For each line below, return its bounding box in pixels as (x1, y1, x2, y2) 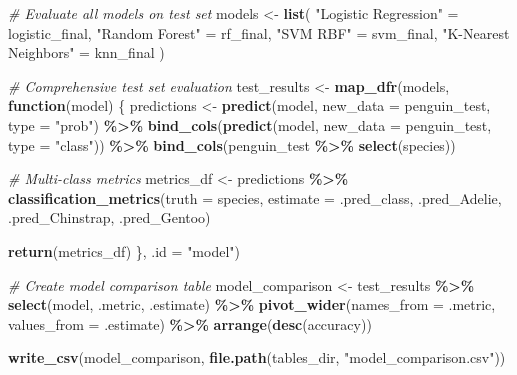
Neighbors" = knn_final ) (8, 42, 165, 63)
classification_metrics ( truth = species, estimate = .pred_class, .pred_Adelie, (8, 187, 502, 208)
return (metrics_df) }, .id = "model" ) (8, 240, 240, 261)
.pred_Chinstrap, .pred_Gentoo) (8, 207, 211, 228)
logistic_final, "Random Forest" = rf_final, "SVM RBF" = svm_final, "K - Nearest (8, 22, 510, 43)
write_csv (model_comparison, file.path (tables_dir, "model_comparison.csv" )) (8, 347, 506, 368)
